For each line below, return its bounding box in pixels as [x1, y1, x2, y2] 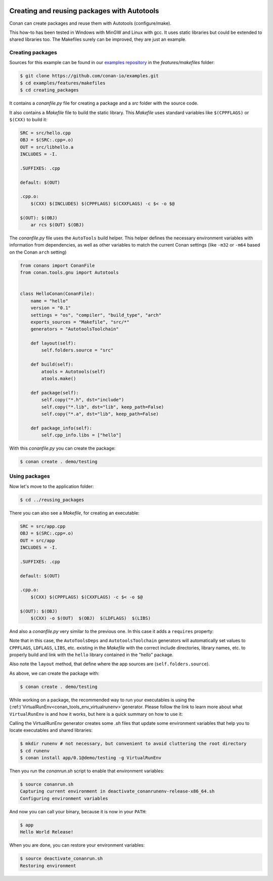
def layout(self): [30, 340, 76, 346]
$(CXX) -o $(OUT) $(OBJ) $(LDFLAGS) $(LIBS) [30, 615, 151, 621]
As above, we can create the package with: [9, 670, 100, 676]
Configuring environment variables [20, 796, 108, 801]
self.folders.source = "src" [41, 348, 114, 353]
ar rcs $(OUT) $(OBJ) [30, 222, 84, 228]
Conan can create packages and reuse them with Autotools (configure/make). [9, 20, 172, 26]
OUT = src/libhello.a [20, 144, 74, 150]
